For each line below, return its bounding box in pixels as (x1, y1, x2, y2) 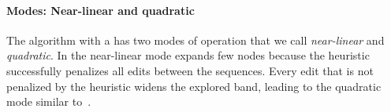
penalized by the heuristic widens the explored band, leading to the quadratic (6, 78, 382, 94)
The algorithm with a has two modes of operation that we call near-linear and (6, 31, 385, 48)
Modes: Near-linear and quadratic (6, 2, 195, 18)
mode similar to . (6, 93, 91, 110)
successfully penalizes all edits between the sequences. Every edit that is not (6, 62, 374, 78)
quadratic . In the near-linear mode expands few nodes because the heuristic (6, 47, 370, 63)
